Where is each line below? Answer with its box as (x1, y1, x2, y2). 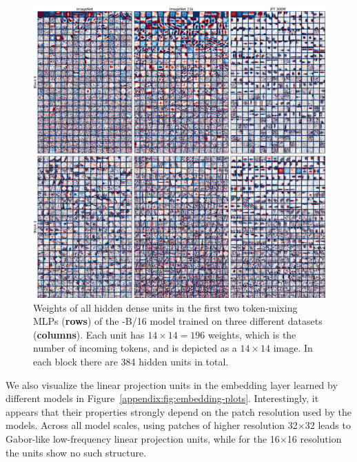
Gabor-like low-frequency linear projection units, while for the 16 (6, 431, 280, 445)
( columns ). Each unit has (33, 327, 145, 341)
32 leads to (305, 418, 351, 432)
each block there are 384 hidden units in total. (33, 354, 229, 368)
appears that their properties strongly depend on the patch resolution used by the (6, 404, 351, 419)
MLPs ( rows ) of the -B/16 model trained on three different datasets (33, 314, 323, 328)
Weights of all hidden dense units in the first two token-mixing (33, 300, 298, 314)
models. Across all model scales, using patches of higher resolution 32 (6, 418, 298, 432)
